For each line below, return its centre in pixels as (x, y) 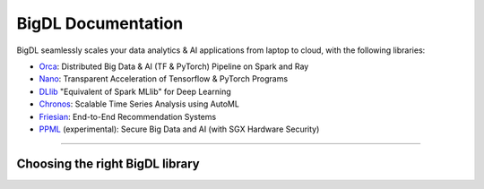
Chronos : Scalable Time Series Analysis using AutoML (139, 104)
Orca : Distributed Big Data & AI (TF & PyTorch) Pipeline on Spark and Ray (174, 66)
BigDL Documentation (100, 23)
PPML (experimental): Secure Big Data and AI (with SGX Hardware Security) (179, 129)
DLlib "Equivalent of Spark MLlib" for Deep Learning (135, 91)
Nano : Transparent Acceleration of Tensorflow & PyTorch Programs (164, 79)
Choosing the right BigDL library (108, 163)
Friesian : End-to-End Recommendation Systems (128, 116)
